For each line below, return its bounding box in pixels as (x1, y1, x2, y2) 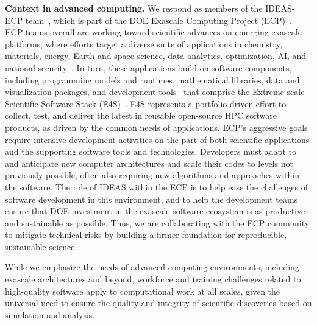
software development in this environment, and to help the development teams (5, 192, 298, 205)
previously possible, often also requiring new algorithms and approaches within (5, 169, 299, 181)
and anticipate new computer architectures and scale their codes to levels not (5, 156, 293, 169)
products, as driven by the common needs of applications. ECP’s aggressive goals (5, 121, 308, 133)
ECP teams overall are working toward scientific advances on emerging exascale (5, 26, 302, 38)
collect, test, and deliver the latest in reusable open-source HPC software (5, 109, 277, 122)
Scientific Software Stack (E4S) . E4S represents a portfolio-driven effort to (5, 97, 287, 110)
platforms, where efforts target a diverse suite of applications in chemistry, (5, 37, 282, 50)
